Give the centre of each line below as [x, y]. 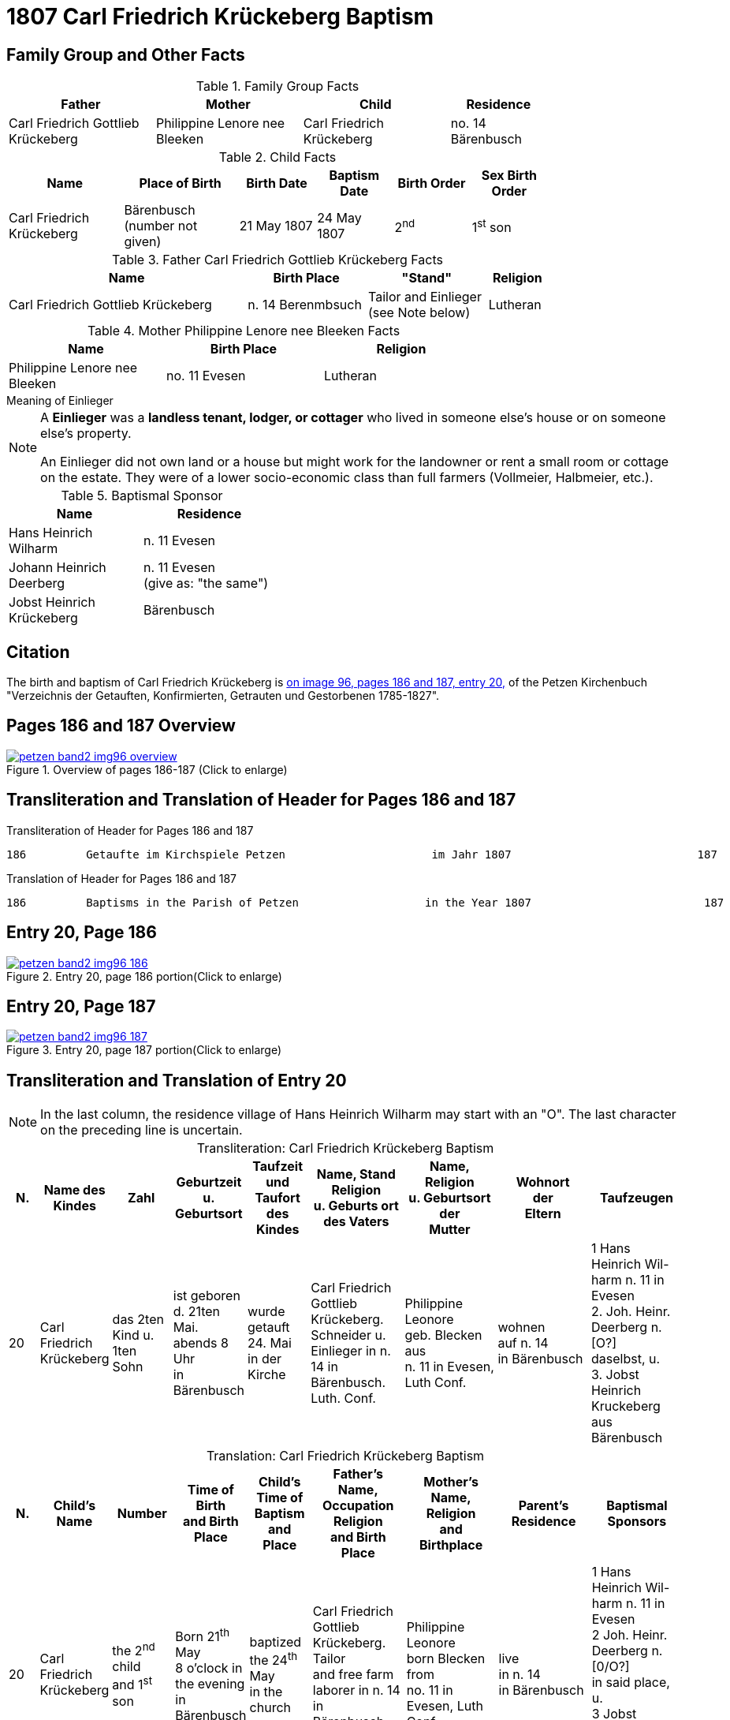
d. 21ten [197, 1312]
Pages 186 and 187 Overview [121, 726]
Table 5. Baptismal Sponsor [142, 496]
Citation [38, 652]
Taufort [277, 1198]
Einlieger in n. [351, 1351]
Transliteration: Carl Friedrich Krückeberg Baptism [345, 1148]
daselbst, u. [626, 1359]
